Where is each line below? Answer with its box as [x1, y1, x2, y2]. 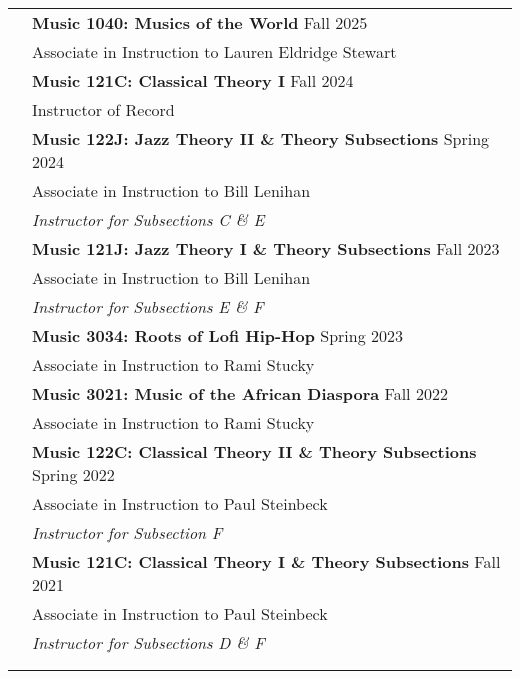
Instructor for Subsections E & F [32, 295, 264, 318]
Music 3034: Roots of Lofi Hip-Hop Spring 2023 [32, 324, 403, 347]
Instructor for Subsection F [32, 521, 223, 544]
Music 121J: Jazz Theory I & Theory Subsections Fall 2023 [32, 237, 500, 260]
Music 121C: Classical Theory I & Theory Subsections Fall [32, 550, 501, 573]
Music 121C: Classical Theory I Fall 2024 [32, 69, 354, 92]
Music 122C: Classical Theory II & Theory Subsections [32, 440, 477, 463]
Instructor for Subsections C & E [32, 208, 265, 231]
